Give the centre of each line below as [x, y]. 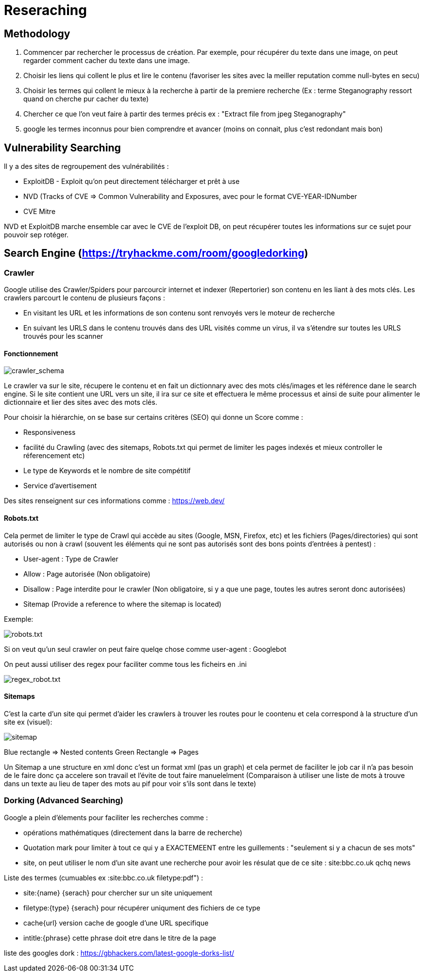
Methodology [37, 33]
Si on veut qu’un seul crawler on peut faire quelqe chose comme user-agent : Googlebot [145, 649]
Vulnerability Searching [62, 148]
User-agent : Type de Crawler [71, 559]
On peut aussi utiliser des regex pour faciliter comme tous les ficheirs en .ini [125, 664]
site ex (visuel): [28, 722]
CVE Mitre [40, 212]
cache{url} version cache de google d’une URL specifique [116, 923]
